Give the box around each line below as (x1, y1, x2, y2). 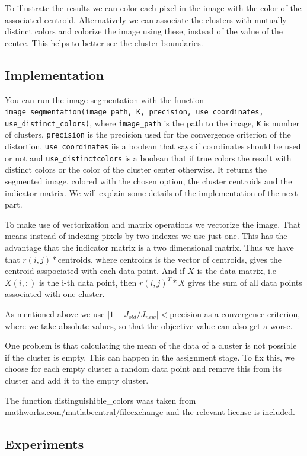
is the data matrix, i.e (197, 264, 276, 277)
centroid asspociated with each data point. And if (5, 264, 185, 277)
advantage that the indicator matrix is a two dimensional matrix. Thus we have (5, 241, 294, 254)
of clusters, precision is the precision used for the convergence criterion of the (5, 128, 291, 141)
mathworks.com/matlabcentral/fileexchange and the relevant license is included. (5, 406, 295, 418)
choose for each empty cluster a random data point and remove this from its (5, 362, 282, 375)
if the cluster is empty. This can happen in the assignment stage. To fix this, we (5, 350, 295, 363)
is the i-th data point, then (39, 276, 137, 288)
